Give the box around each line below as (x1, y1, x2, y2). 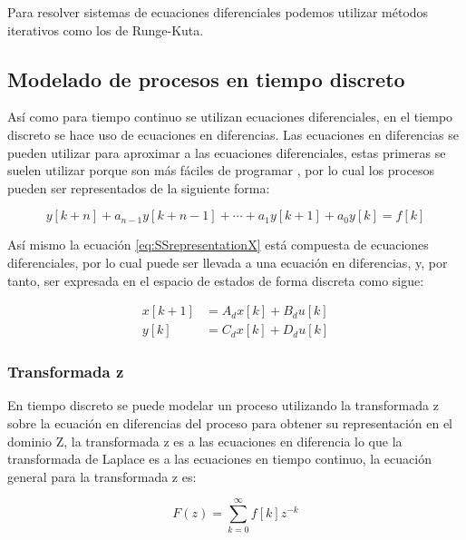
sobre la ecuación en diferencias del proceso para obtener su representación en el (7, 414, 453, 433)
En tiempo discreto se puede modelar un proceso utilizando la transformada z (7, 396, 439, 415)
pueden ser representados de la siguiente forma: (7, 178, 270, 197)
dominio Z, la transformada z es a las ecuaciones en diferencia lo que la (7, 431, 403, 450)
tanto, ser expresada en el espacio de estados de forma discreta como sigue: (7, 270, 424, 290)
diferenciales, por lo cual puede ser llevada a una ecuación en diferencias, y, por (7, 252, 448, 271)
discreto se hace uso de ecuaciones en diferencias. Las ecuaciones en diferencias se (7, 124, 459, 143)
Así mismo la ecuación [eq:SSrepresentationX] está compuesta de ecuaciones (7, 235, 429, 254)
